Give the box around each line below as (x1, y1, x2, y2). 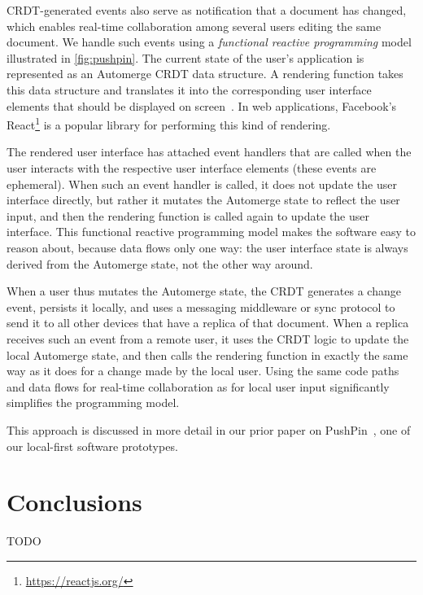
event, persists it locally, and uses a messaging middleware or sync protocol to (7, 298, 395, 315)
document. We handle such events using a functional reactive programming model (7, 33, 412, 50)
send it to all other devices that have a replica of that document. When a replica (7, 314, 409, 331)
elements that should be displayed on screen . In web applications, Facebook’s (7, 97, 397, 114)
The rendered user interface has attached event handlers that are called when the (7, 143, 412, 160)
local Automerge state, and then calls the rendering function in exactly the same (7, 346, 408, 363)
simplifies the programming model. (7, 394, 180, 411)
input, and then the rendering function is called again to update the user (7, 207, 369, 224)
